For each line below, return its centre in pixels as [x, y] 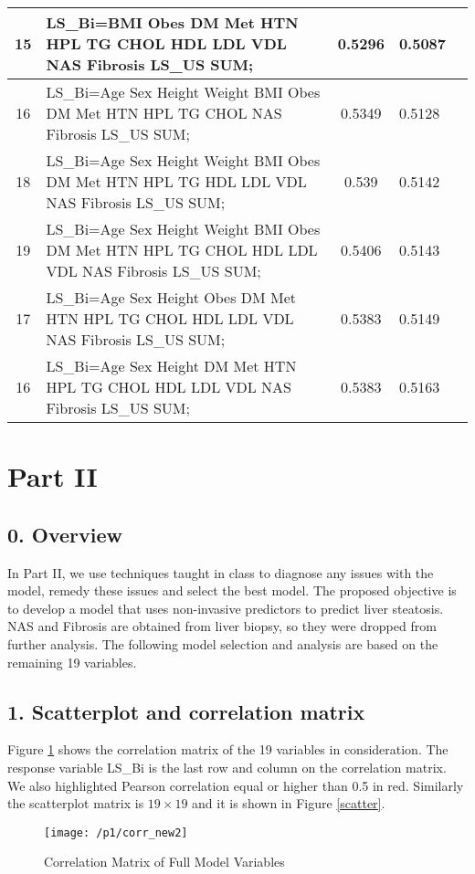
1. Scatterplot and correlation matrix [186, 711]
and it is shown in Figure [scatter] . [289, 803]
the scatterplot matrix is [76, 803]
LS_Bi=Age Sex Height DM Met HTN [171, 366]
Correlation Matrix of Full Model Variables [164, 862]
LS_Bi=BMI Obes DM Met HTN [172, 22]
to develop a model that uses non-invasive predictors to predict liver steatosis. [226, 608]
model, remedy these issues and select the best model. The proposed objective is [232, 590]
